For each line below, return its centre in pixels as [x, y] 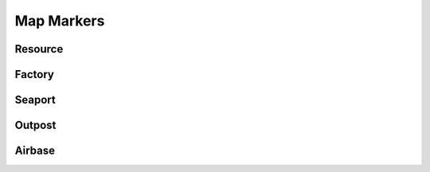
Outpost [35, 125]
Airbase [35, 151]
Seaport [35, 100]
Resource [39, 49]
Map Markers [60, 21]
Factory [35, 74]
